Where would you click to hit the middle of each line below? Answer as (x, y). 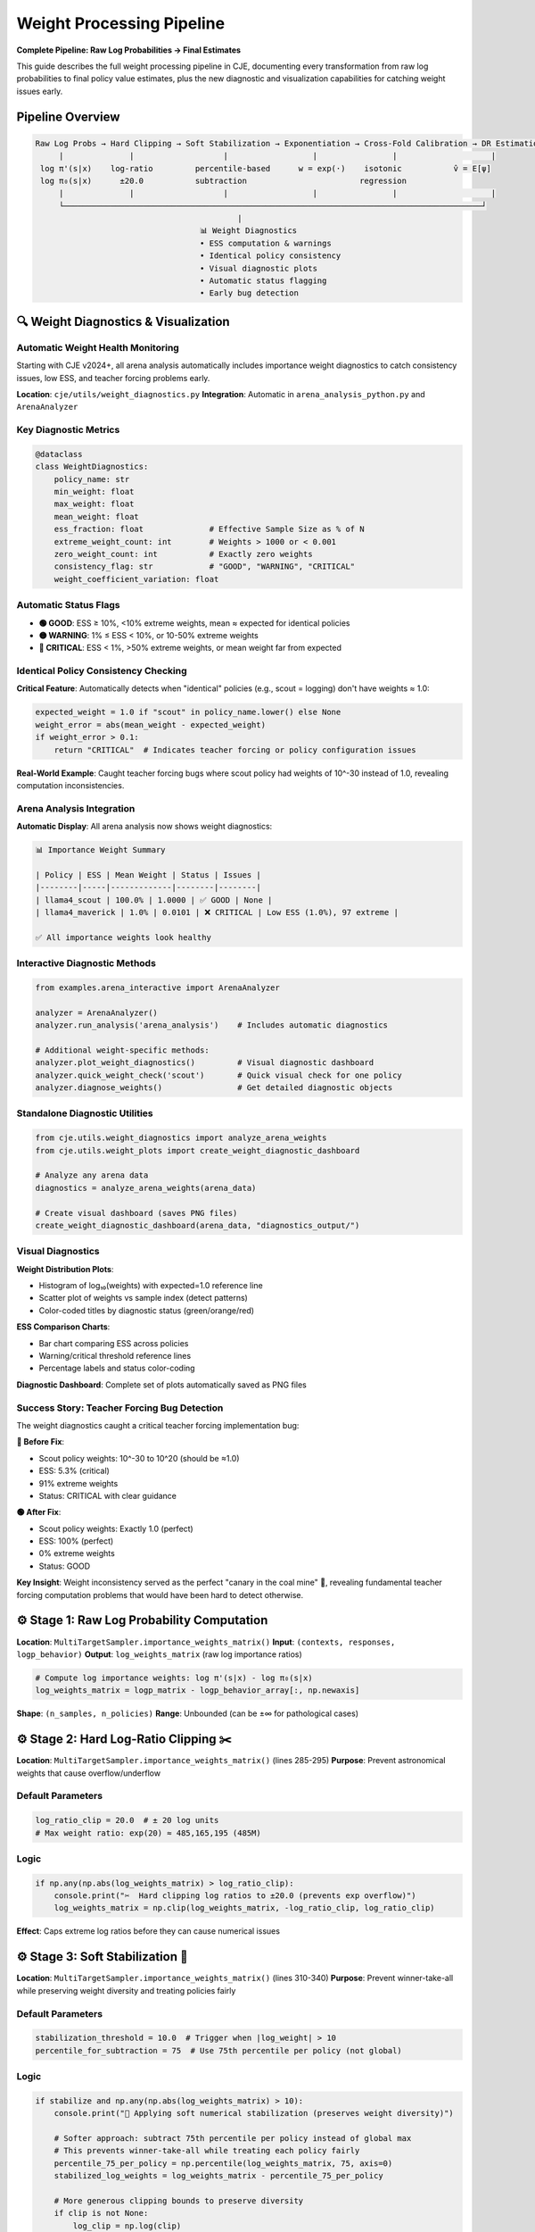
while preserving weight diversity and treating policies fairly (126, 1990)
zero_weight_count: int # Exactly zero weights (183, 554)
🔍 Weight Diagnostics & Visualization (123, 321)
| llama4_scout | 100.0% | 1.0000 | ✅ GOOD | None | (154, 900)
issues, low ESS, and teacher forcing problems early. (113, 378)
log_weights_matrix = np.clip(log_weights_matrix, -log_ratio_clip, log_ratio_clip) (245, 1908)
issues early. (40, 91)
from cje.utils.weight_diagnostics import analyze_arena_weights (181, 1138)
